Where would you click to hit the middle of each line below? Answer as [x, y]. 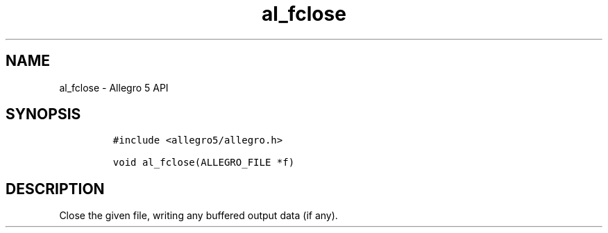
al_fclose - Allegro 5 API [114, 87]
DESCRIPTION [55, 189]
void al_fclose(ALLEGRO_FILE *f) [204, 163]
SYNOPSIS [43, 114]
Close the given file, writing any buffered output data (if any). [199, 216]
